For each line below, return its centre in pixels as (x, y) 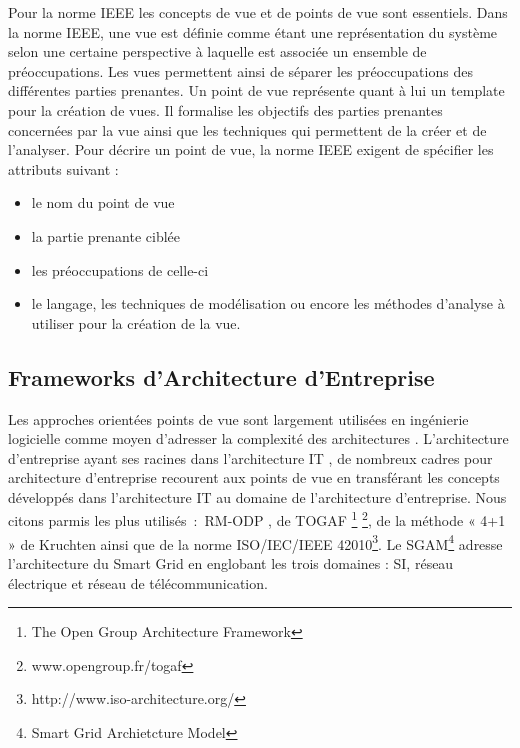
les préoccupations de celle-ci (120, 269)
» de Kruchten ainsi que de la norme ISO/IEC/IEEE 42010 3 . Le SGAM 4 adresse (255, 542)
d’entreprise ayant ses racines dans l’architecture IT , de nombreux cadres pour (250, 457)
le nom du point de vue (103, 202)
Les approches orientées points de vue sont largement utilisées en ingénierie (238, 418)
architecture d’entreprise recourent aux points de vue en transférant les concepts (254, 477)
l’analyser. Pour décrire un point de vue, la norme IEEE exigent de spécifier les (251, 149)
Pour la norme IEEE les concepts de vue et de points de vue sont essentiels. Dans (258, 12)
